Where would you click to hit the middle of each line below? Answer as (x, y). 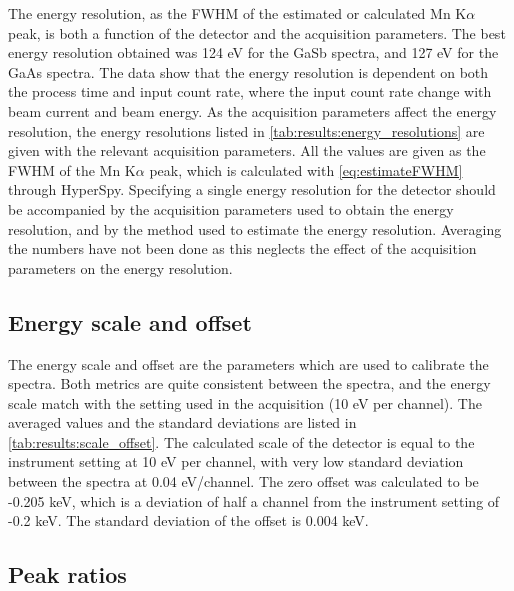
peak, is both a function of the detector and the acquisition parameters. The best (257, 32)
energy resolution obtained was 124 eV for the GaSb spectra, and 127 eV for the (253, 52)
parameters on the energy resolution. (120, 267)
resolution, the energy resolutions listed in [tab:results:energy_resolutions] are (246, 130)
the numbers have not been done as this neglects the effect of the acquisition (242, 248)
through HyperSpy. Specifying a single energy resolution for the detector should (252, 189)
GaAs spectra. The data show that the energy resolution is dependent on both (248, 71)
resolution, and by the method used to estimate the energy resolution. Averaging (255, 228)
